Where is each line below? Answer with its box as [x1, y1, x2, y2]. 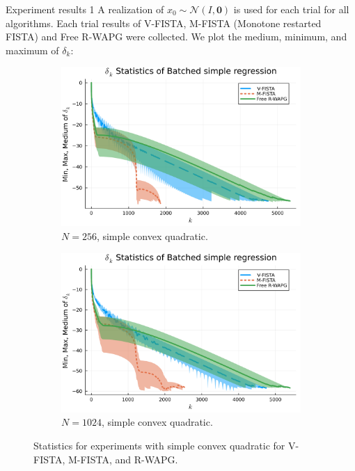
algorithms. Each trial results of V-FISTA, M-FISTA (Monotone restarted [6, 15, 322, 30]
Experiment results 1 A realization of [6, 2, 164, 16]
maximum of [6, 42, 59, 57]
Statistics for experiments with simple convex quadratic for [33, 438, 285, 452]
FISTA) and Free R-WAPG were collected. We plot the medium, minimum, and [6, 29, 347, 44]
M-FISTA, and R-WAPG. [68, 452, 178, 466]
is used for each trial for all [233, 2, 349, 16]
